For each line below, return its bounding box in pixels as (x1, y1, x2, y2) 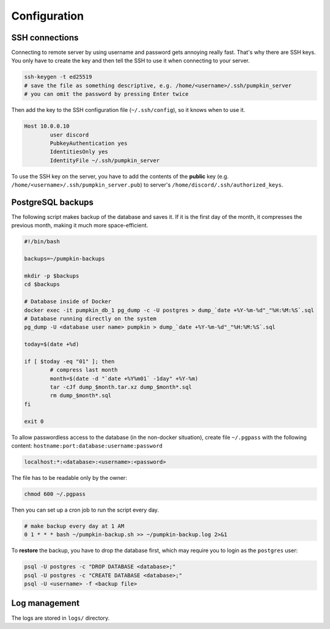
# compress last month (50, 367, 119, 373)
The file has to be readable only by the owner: (11, 474, 128, 481)
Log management (11, 598, 79, 608)
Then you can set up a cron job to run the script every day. (11, 506, 159, 513)
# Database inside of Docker (24, 298, 112, 305)
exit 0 (24, 417, 44, 425)
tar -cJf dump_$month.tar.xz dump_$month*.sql (50, 384, 192, 391)
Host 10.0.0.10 (24, 123, 70, 130)
